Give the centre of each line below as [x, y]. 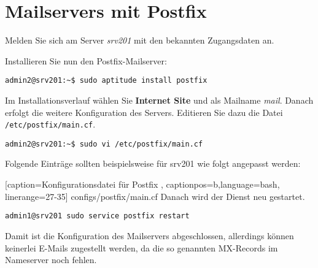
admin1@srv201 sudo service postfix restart [97, 216]
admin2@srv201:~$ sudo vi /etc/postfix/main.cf [104, 144]
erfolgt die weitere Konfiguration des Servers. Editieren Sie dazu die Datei [144, 112]
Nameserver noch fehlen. [51, 260]
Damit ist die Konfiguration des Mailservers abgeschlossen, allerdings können [149, 235]
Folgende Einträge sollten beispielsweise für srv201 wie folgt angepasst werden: [153, 163]
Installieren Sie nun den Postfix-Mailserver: [86, 60]
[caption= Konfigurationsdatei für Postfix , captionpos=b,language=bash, [142, 184]
